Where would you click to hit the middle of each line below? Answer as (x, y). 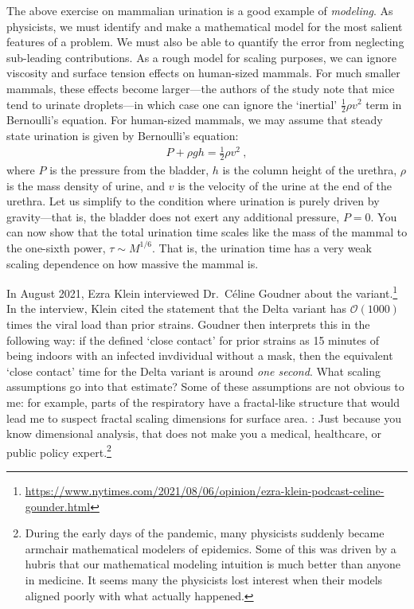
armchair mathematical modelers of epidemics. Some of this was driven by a (211, 548)
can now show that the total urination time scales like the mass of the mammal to (207, 232)
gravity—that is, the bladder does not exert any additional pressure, (173, 216)
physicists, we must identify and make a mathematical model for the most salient (205, 26)
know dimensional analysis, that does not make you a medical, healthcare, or (194, 433)
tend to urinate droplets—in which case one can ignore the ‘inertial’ (172, 104)
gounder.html (58, 506)
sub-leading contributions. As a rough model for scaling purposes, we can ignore (201, 57)
